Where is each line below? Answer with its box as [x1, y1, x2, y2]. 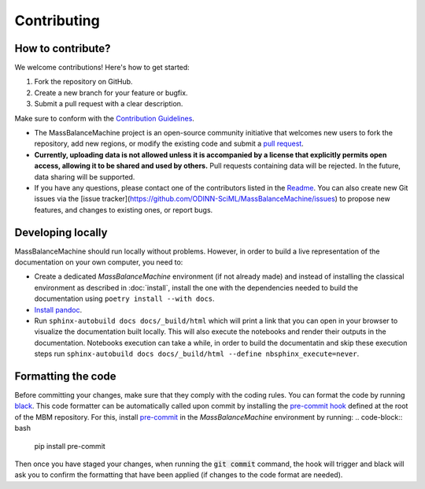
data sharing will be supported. [34, 172, 135, 181]
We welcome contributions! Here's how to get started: [14, 63, 190, 72]
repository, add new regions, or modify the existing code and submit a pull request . [34, 139, 305, 149]
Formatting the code [14, 369, 117, 383]
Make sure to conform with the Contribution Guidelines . [14, 113, 194, 123]
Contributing [14, 12, 100, 29]
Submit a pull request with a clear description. [34, 99, 183, 109]
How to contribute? [14, 42, 111, 55]
